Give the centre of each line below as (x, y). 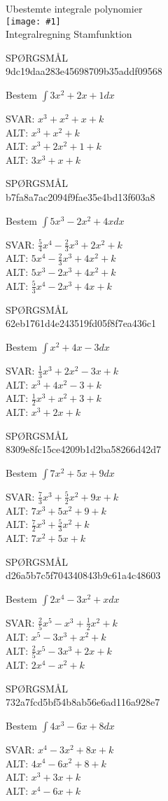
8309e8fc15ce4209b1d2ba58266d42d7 (84, 449)
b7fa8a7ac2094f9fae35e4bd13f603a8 (80, 197)
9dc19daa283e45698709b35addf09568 (84, 71)
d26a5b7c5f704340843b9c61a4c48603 (83, 575)
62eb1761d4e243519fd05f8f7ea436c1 (81, 323)
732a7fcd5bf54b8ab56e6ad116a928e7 (83, 702)
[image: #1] (33, 21)
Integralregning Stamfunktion (69, 34)
